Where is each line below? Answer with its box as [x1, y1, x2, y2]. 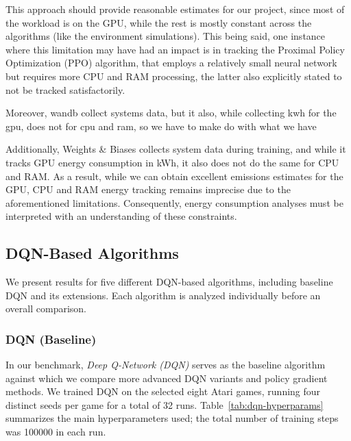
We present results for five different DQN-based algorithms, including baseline [5, 275, 333, 289]
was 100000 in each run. [5, 425, 106, 439]
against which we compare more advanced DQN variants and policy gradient [5, 370, 328, 385]
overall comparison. [5, 301, 86, 316]
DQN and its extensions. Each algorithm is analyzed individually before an [5, 288, 321, 302]
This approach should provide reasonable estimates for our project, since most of [5, 2, 345, 16]
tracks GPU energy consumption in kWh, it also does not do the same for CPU [5, 155, 339, 169]
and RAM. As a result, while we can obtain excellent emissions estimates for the [5, 168, 343, 183]
